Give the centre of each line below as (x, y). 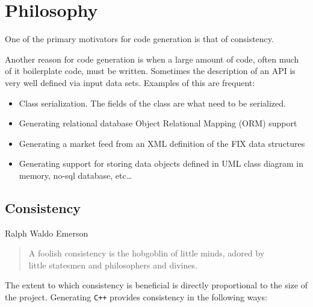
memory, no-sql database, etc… (76, 175)
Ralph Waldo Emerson (47, 233)
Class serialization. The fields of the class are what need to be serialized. (152, 103)
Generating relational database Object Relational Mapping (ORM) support (158, 123)
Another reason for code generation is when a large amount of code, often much (152, 59)
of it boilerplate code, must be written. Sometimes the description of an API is (150, 71)
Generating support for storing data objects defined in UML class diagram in (161, 163)
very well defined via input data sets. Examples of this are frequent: (130, 82)
